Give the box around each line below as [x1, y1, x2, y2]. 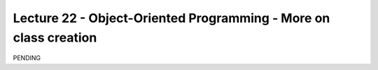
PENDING [13, 54, 41, 62]
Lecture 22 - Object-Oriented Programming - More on [13, 10, 330, 26]
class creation [13, 30, 97, 45]
